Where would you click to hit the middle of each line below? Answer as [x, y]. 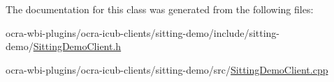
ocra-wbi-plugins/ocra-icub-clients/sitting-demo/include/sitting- [143, 32]
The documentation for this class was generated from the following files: [160, 9]
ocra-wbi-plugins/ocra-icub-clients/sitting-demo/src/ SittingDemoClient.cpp [167, 69]
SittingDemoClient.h [77, 46]
